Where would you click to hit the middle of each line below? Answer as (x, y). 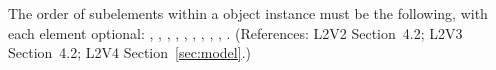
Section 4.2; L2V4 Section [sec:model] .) (129, 52)
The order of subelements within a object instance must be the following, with (248, 13)
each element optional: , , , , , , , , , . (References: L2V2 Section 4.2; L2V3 (235, 32)
